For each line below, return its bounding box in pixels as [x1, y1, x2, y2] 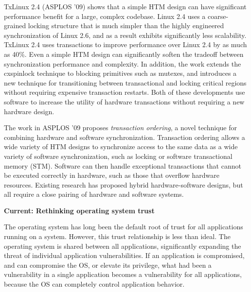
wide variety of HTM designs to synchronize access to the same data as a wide [4, 141, 238, 152]
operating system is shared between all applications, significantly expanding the [4, 240, 241, 251]
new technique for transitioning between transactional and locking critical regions [4, 77, 247, 87]
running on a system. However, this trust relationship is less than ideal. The [4, 231, 231, 241]
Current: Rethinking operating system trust [4, 205, 155, 215]
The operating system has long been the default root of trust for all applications [4, 222, 243, 232]
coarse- [208, 11, 229, 21]
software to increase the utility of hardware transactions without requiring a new [4, 96, 245, 106]
